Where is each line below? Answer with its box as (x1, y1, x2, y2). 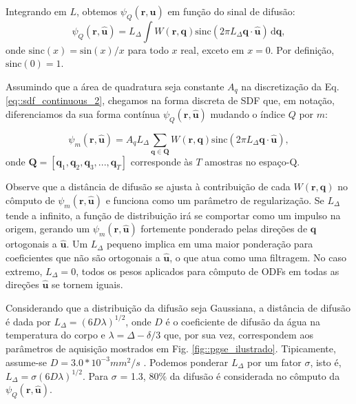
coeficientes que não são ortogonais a (6, 250, 160, 264)
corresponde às (130, 154, 193, 169)
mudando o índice (210, 107, 286, 121)
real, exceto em (180, 42, 244, 57)
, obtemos (76, 4, 118, 18)
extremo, (6, 263, 43, 278)
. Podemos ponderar (143, 354, 229, 369)
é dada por (6, 314, 51, 328)
